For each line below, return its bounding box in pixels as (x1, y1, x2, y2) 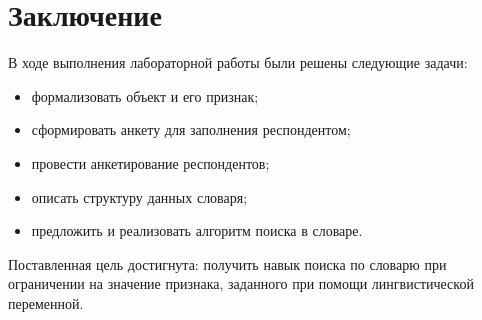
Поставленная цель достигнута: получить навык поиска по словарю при (8, 253, 447, 274)
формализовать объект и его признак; (31, 85, 259, 106)
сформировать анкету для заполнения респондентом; (31, 119, 351, 140)
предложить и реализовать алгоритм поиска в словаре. (31, 220, 363, 241)
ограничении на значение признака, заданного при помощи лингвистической (8, 273, 474, 294)
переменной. (8, 292, 84, 313)
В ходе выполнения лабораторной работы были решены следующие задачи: (8, 52, 468, 73)
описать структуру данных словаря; (31, 186, 248, 207)
